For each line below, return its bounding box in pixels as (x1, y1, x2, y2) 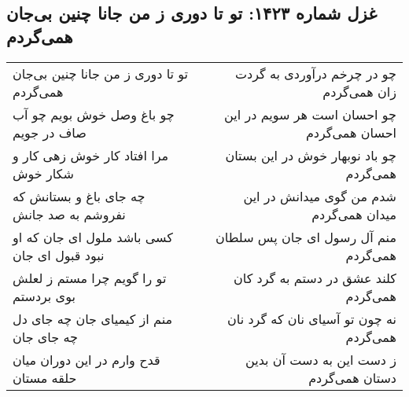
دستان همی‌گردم (308, 368, 396, 387)
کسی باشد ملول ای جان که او (13, 227, 173, 246)
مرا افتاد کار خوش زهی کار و (13, 145, 169, 164)
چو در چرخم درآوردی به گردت (235, 64, 396, 83)
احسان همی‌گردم (305, 123, 396, 142)
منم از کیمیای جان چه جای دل (13, 309, 173, 328)
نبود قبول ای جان (13, 245, 105, 264)
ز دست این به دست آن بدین (245, 350, 396, 369)
